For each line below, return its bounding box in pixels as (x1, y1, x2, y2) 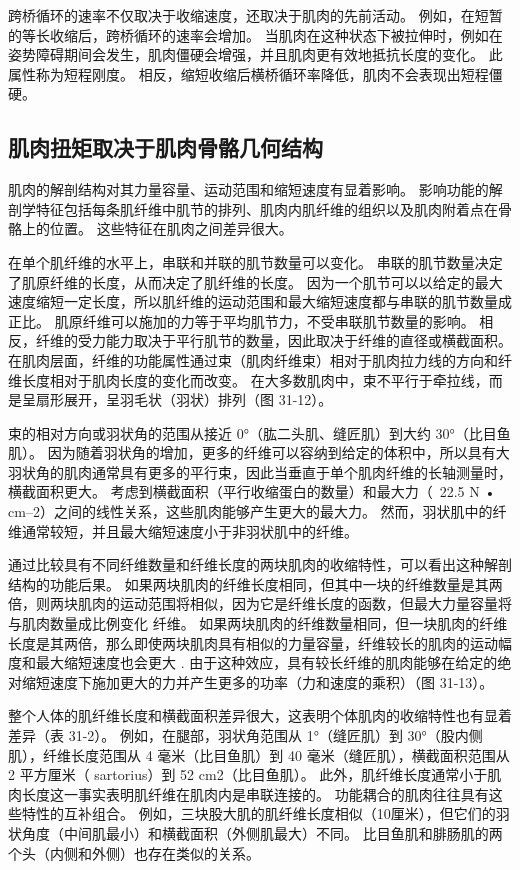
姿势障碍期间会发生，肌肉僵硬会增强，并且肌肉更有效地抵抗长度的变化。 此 (8, 44, 503, 65)
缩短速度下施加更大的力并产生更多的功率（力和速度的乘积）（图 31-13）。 (21, 671, 494, 692)
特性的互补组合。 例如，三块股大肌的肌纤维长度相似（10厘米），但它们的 (21, 803, 496, 824)
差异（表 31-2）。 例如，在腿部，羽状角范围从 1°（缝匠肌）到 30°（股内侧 (8, 725, 483, 746)
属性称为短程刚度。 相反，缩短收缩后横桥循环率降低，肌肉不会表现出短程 (8, 63, 489, 84)
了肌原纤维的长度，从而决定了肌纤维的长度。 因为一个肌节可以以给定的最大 (8, 271, 503, 292)
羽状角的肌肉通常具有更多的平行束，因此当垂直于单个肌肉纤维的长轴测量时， (8, 461, 512, 482)
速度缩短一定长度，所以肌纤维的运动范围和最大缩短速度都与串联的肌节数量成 (8, 291, 512, 312)
